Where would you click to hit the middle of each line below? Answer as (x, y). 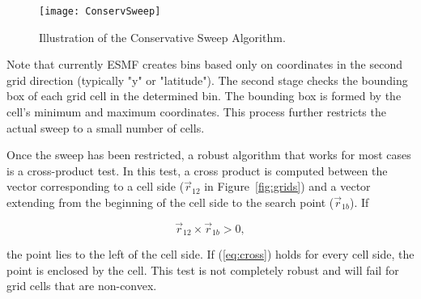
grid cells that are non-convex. (82, 286)
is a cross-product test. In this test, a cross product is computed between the (197, 170)
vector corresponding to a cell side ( (96, 186)
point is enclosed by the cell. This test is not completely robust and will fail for (203, 270)
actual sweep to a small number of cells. (106, 127)
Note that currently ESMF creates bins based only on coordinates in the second (204, 64)
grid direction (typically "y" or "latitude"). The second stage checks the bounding (207, 80)
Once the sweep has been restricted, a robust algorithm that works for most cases (209, 155)
